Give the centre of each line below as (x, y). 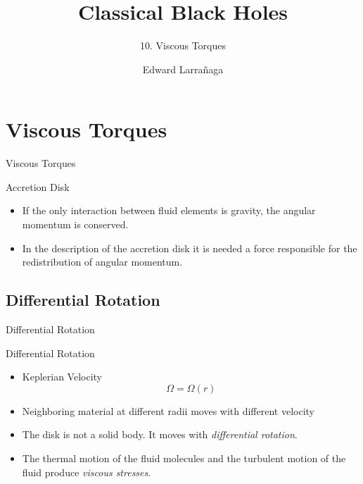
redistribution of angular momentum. (102, 262)
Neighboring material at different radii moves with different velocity (168, 410)
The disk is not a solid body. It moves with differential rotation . (160, 434)
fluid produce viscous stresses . (87, 472)
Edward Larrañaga (183, 69)
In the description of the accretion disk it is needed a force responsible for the (190, 248)
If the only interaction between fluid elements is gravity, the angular (169, 210)
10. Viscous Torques (183, 45)
